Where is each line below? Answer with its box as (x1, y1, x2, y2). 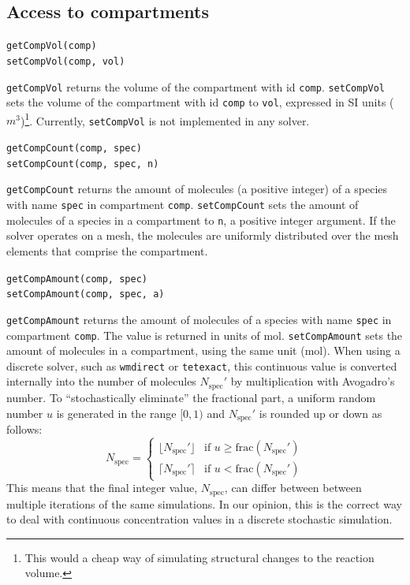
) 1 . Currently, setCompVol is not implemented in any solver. (20, 110, 310, 129)
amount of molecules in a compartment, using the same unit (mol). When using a (6, 342, 401, 359)
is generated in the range (56, 404, 177, 421)
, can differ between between (224, 479, 362, 496)
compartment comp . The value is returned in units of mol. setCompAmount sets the (6, 326, 403, 343)
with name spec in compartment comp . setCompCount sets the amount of (6, 196, 359, 213)
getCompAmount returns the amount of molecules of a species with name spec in (6, 311, 392, 327)
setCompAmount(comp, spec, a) (6, 289, 165, 300)
